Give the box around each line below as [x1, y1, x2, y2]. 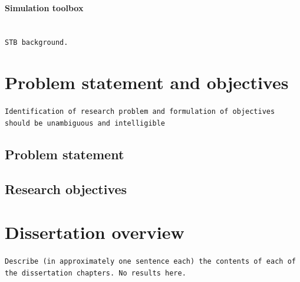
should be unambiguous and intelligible [5, 119, 166, 127]
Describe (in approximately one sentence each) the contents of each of [5, 257, 296, 266]
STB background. [5, 38, 68, 47]
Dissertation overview [5, 220, 184, 244]
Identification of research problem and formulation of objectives [5, 107, 275, 116]
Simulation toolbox [5, 1, 84, 14]
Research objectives [5, 179, 127, 198]
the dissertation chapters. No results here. [5, 268, 186, 277]
